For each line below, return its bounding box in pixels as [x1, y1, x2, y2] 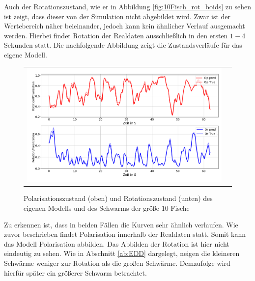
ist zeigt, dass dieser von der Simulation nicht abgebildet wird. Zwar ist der [4, 11, 231, 21]
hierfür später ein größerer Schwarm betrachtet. [4, 267, 147, 278]
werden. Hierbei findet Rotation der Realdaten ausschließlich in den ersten [4, 30, 228, 40]
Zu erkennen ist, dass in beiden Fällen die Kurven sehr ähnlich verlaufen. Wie [4, 219, 238, 229]
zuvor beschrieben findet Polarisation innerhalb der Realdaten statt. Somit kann [4, 229, 246, 239]
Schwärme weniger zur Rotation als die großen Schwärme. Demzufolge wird [4, 258, 230, 268]
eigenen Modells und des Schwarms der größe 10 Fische [24, 203, 190, 213]
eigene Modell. [4, 49, 47, 59]
